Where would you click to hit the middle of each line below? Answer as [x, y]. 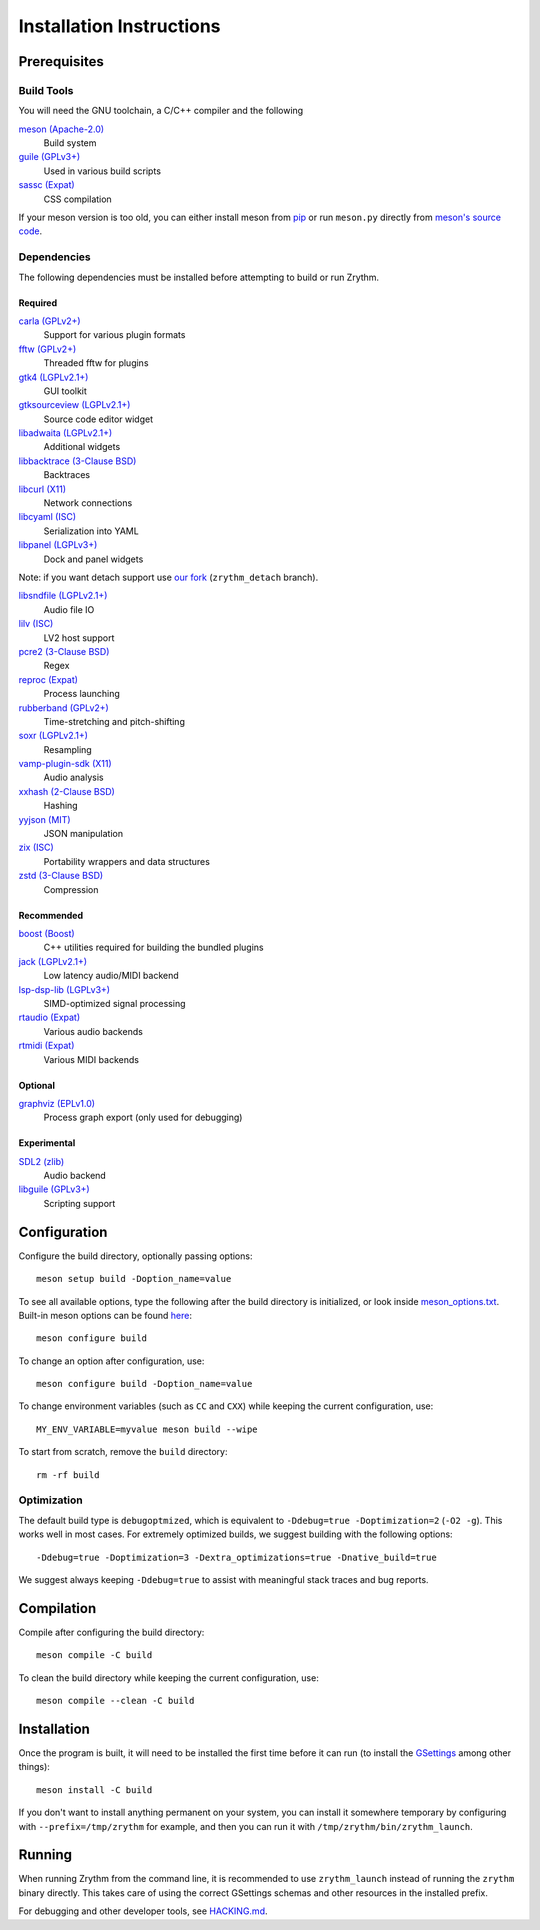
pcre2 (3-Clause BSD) [64, 651]
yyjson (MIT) [44, 819]
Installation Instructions [119, 26]
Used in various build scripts [102, 171]
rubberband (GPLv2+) [63, 707]
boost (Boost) [46, 933]
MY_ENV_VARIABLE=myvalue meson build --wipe [147, 1429]
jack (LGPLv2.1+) [53, 961]
